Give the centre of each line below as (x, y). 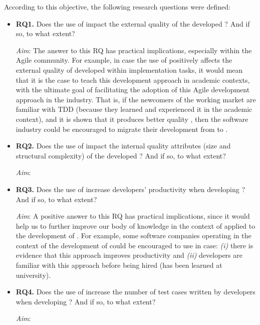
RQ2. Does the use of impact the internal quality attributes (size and (123, 146)
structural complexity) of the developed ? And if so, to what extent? (121, 155)
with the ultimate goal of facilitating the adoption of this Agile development (133, 90)
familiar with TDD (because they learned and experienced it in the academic (134, 109)
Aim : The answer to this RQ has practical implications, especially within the (134, 50)
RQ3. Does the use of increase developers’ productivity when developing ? (131, 189)
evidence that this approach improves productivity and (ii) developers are (129, 255)
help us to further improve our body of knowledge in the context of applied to (136, 225)
